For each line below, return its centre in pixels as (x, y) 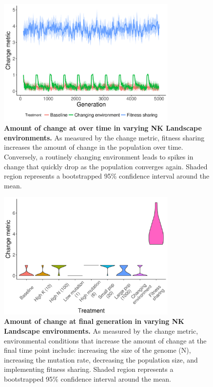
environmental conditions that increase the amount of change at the (105, 340)
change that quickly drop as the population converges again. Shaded (106, 166)
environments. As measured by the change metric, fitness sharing (104, 137)
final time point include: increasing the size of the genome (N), (97, 350)
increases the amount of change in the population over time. (94, 147)
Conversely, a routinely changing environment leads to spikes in (99, 156)
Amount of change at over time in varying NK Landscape (103, 128)
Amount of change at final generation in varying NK (94, 321)
